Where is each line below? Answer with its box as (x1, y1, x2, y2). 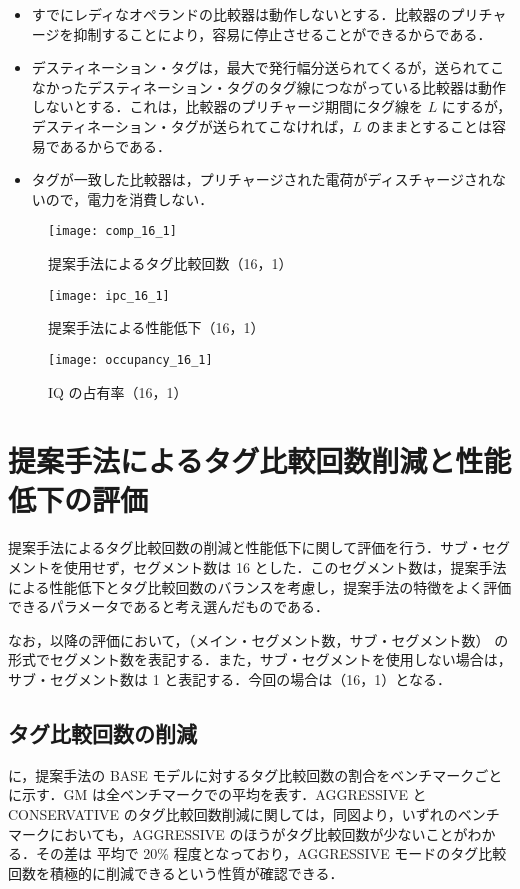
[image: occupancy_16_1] (48, 352, 213, 367)
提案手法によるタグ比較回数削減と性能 (8, 440, 512, 481)
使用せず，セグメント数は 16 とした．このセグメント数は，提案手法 (63, 557, 507, 577)
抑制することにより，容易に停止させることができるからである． (73, 23, 492, 44)
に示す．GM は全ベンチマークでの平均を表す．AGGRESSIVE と (8, 784, 427, 805)
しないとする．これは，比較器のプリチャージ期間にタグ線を (31, 96, 423, 117)
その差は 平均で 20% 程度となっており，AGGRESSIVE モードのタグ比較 (35, 843, 507, 864)
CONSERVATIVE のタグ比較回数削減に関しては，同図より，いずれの (8, 803, 458, 824)
